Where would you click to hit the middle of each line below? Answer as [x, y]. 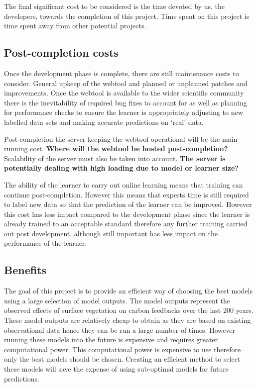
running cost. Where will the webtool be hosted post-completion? [116, 148]
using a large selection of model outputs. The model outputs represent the [117, 300]
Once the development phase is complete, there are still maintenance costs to [122, 73]
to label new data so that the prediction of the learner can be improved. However [128, 204]
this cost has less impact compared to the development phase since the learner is [127, 214]
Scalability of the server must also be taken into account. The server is [115, 158]
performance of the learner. [46, 243]
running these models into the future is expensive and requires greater [111, 339]
